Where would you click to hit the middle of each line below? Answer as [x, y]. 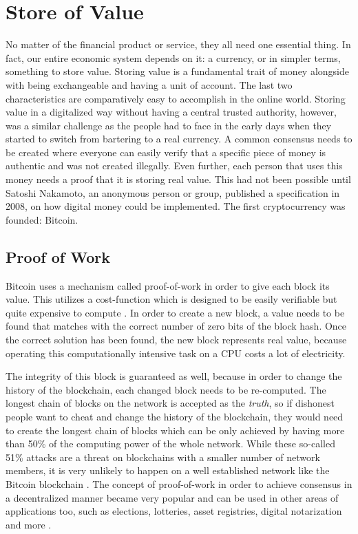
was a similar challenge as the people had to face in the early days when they [169, 125]
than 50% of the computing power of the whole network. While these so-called [170, 444]
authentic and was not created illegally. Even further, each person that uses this [174, 165]
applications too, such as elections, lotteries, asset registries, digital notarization [174, 511]
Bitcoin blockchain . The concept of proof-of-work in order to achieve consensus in [179, 483]
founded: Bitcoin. [42, 219]
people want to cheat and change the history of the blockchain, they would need [175, 416]
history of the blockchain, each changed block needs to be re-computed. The [166, 389]
